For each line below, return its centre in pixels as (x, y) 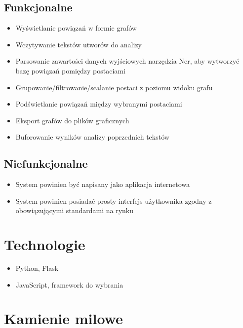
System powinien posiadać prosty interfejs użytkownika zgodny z (114, 200)
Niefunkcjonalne (46, 164)
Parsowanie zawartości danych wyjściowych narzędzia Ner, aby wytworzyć (127, 61)
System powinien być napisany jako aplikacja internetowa (102, 184)
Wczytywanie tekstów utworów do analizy (79, 44)
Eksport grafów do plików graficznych (72, 120)
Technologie (45, 244)
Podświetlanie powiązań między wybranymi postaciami (99, 104)
